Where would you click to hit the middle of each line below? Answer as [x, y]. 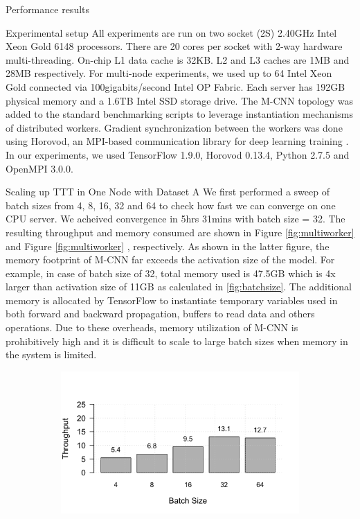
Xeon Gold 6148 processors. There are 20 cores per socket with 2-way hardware [174, 46]
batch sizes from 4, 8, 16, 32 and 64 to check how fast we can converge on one [171, 205]
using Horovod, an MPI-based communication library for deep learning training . [177, 141]
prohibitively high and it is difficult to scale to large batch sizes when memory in [177, 341]
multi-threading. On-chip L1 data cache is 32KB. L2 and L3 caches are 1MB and [178, 59]
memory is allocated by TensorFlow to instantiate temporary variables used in [172, 300]
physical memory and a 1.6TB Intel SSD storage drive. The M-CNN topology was [179, 100]
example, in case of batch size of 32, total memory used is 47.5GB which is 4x [171, 273]
